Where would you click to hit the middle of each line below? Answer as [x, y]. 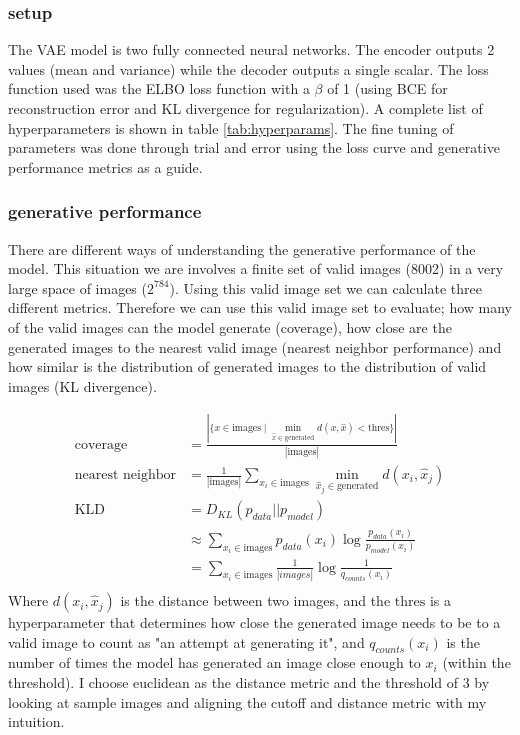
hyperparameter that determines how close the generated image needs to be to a [254, 622]
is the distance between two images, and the [255, 600]
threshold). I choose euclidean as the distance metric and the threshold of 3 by [249, 682]
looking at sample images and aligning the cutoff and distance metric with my [247, 701]
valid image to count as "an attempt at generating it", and [186, 641]
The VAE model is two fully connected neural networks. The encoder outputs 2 [251, 49]
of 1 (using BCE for [387, 88]
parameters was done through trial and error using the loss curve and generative [254, 147]
